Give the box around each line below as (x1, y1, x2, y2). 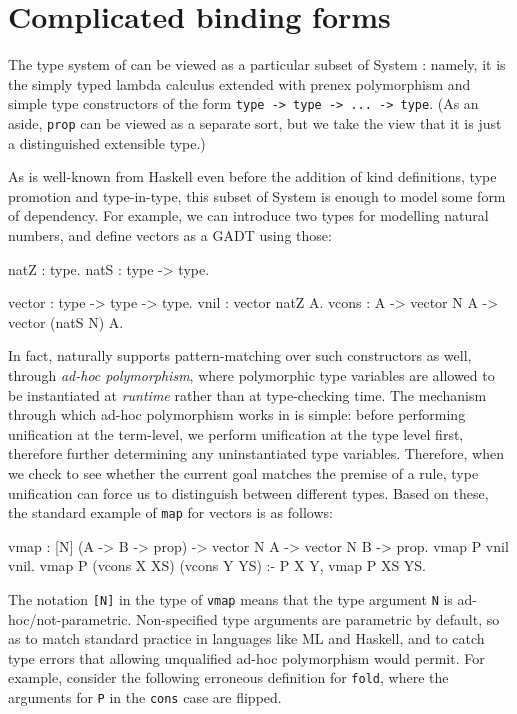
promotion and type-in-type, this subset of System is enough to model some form (8, 185, 506, 206)
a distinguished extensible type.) (8, 132, 206, 153)
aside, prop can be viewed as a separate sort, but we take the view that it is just (8, 112, 502, 133)
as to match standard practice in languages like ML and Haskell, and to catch (8, 628, 485, 649)
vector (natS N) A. (8, 311, 124, 332)
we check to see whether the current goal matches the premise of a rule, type (8, 462, 479, 483)
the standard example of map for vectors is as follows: (8, 502, 333, 523)
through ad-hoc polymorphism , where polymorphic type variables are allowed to (8, 364, 495, 385)
